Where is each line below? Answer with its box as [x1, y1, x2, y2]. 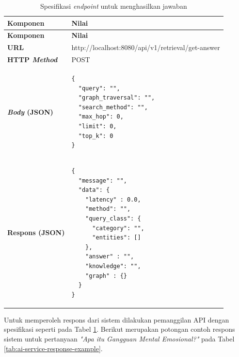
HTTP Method [7, 54, 58, 65]
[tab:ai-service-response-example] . [4, 343, 103, 353]
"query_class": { [85, 215, 141, 222]
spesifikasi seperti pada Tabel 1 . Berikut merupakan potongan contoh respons [4, 324, 235, 334]
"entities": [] [92, 234, 141, 241]
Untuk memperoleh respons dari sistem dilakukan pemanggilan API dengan [4, 314, 229, 324]
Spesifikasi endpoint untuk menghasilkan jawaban [40, 1, 187, 11]
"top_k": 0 [78, 132, 113, 139]
